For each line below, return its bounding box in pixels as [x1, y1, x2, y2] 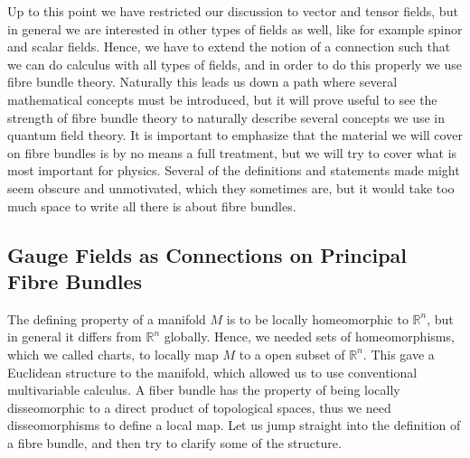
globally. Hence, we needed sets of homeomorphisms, [164, 327, 455, 346]
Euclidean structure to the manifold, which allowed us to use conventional [7, 362, 418, 381]
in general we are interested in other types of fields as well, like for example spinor [7, 19, 463, 38]
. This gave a [362, 344, 435, 363]
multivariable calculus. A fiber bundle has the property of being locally [7, 380, 400, 399]
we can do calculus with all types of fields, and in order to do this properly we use [7, 54, 462, 73]
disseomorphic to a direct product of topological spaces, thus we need [7, 397, 391, 416]
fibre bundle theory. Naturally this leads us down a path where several [7, 72, 398, 91]
